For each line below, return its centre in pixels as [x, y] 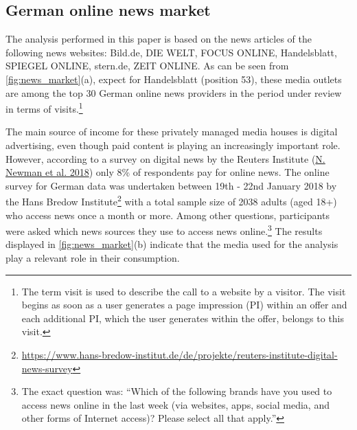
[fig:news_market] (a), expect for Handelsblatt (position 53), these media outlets [174, 79]
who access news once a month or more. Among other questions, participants [168, 215]
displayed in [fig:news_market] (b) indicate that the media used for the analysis [172, 244]
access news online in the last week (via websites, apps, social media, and [175, 404]
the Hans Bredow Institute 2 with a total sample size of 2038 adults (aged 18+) [171, 201]
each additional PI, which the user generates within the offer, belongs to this [183, 318]
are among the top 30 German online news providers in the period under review [174, 92]
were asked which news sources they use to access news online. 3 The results [164, 230]
